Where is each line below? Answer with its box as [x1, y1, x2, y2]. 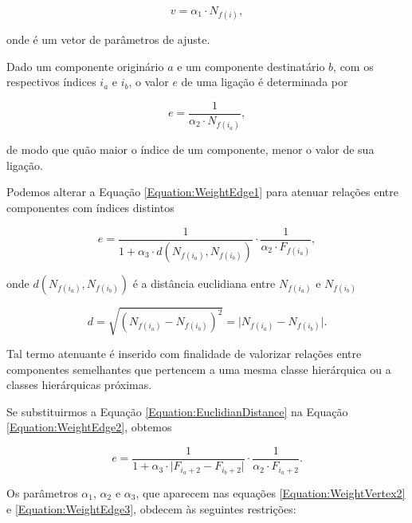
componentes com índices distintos [6, 199, 175, 215]
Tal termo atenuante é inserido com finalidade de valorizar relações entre [6, 345, 362, 362]
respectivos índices [6, 73, 96, 90]
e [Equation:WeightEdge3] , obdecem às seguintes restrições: [6, 500, 296, 517]
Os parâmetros [6, 484, 78, 501]
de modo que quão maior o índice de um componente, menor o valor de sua [6, 141, 375, 158]
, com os [333, 57, 374, 74]
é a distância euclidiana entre [132, 274, 276, 291]
